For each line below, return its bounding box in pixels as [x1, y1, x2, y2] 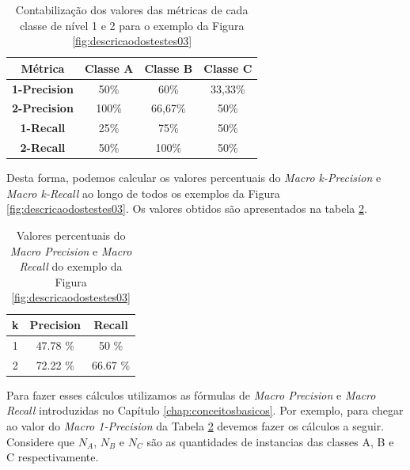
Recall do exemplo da [19, 258, 123, 275]
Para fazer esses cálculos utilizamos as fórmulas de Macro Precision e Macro [6, 386, 376, 403]
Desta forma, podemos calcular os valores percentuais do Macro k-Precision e [6, 169, 382, 186]
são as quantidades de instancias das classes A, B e [146, 433, 394, 449]
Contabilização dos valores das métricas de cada [15, 2, 249, 17]
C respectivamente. [6, 449, 99, 465]
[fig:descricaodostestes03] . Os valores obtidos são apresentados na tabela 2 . [6, 200, 367, 217]
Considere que [6, 433, 75, 449]
